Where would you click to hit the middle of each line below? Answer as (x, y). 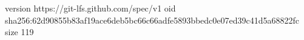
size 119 (19, 32)
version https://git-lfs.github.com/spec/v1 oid (90, 8)
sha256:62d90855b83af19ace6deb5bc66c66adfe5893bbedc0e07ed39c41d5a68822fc (152, 20)
